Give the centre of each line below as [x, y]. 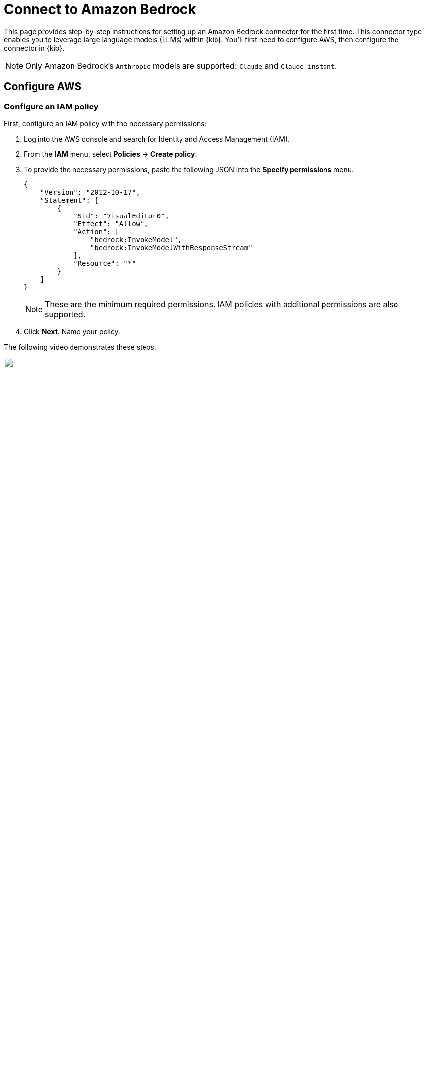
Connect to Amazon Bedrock [100, 9]
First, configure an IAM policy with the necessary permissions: [105, 123]
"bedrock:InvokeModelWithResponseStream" [171, 247]
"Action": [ [96, 232]
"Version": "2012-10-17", [90, 192]
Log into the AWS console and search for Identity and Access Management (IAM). [157, 139]
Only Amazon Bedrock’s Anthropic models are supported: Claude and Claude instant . [181, 65]
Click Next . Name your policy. [72, 331]
